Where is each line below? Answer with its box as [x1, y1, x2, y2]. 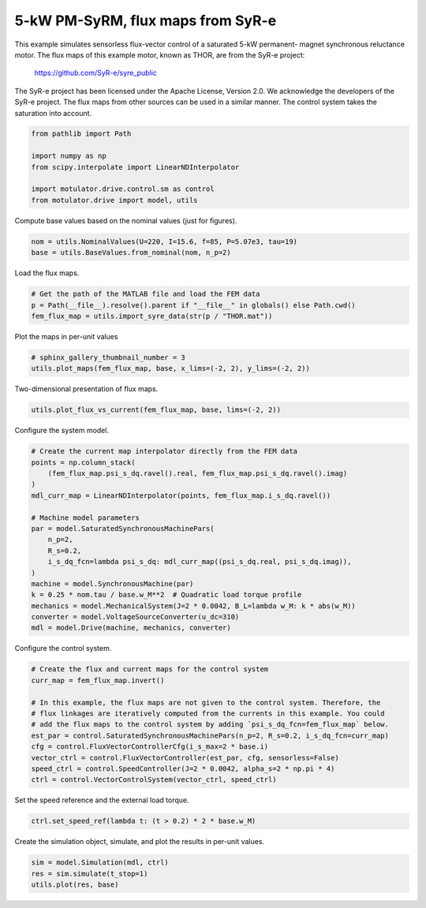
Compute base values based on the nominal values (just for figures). [14, 215, 237, 225]
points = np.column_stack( [31, 458, 136, 467]
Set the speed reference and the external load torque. [14, 795, 189, 805]
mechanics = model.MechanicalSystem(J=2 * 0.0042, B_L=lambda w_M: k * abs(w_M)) [31, 601, 357, 611]
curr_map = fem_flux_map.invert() [31, 675, 165, 685]
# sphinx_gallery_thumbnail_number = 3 [31, 353, 185, 362]
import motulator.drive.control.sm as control [31, 185, 215, 193]
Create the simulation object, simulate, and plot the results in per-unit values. [14, 837, 264, 846]
